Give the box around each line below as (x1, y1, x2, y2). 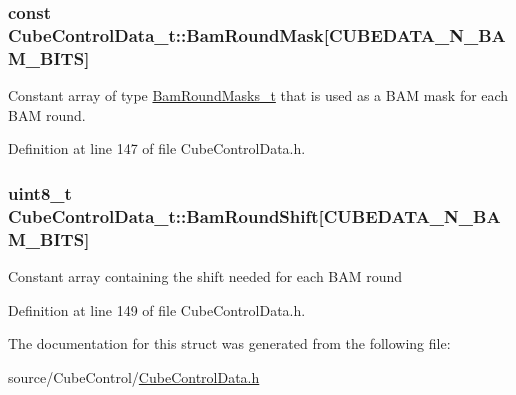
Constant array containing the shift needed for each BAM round (8, 265, 403, 286)
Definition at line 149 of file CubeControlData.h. (8, 299, 306, 320)
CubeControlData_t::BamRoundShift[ (8, 203, 324, 228)
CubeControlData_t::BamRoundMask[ (8, 22, 329, 47)
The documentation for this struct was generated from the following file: (8, 333, 451, 354)
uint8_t (8, 180, 72, 205)
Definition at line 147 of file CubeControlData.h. (8, 138, 306, 159)
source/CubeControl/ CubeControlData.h (8, 366, 260, 387)
